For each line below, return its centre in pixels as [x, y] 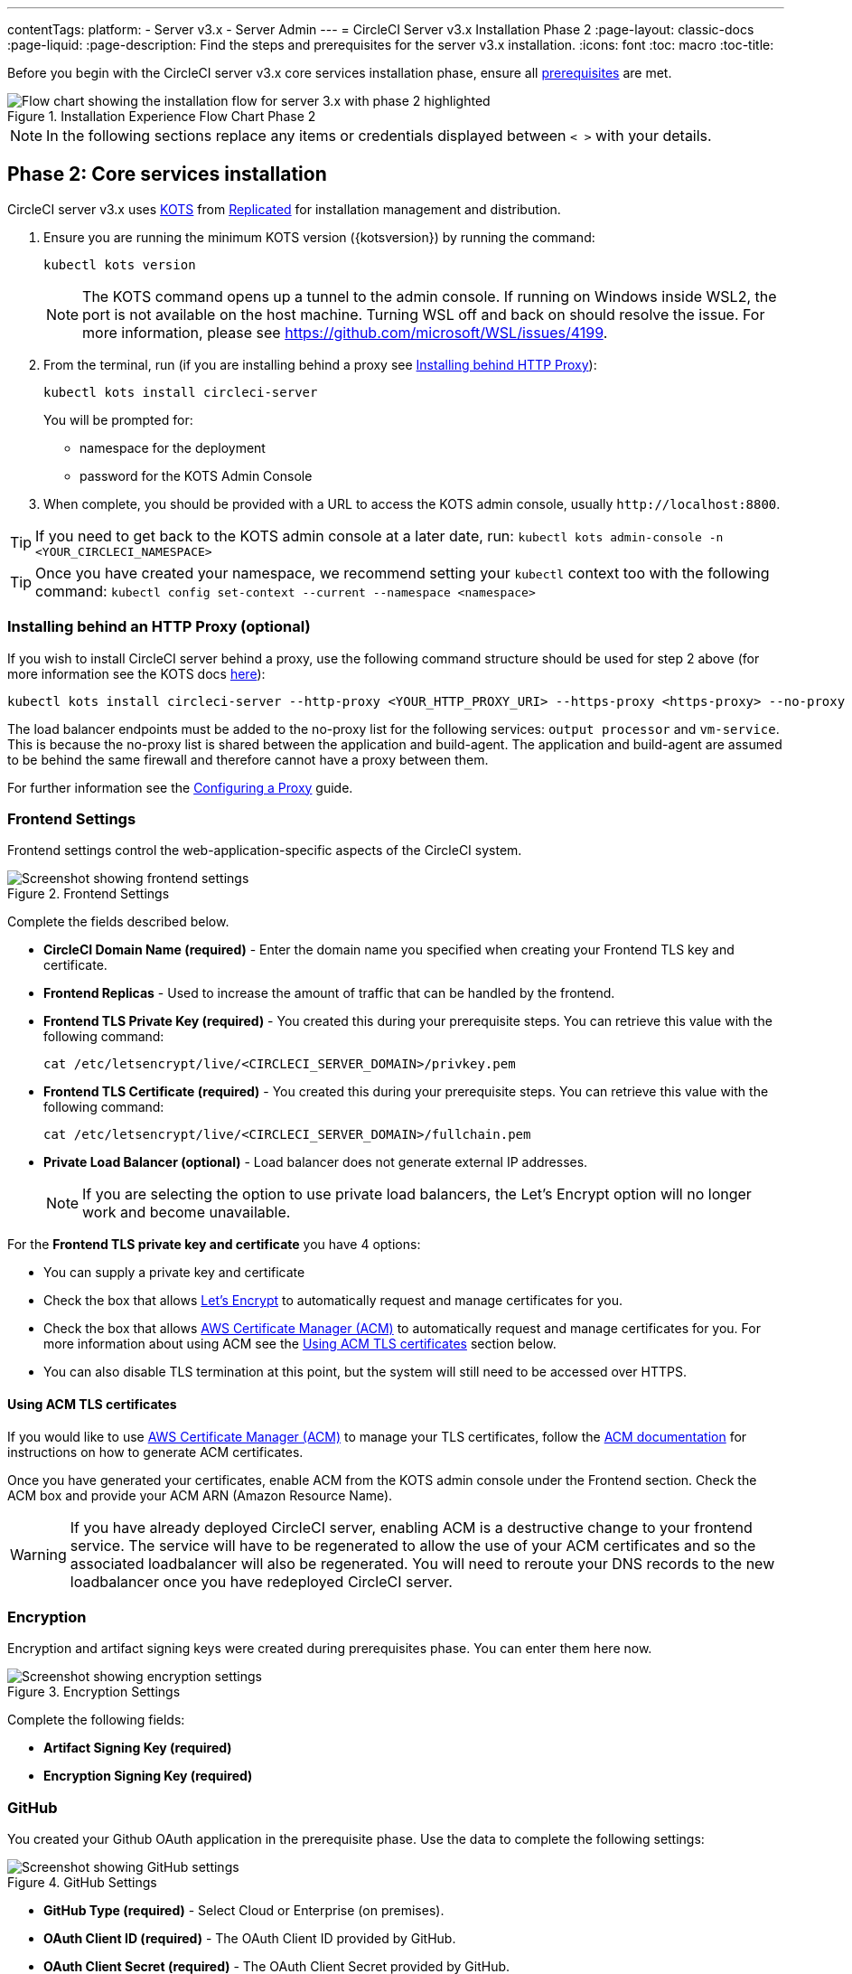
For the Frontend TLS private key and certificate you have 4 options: [214, 1245]
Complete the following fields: [96, 1720]
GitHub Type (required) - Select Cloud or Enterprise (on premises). [244, 1911]
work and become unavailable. [187, 1213]
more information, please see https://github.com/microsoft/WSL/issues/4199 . [345, 332]
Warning [38, 1554]
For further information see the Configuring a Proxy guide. [180, 787]
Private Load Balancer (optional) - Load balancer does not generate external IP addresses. [316, 1162]
